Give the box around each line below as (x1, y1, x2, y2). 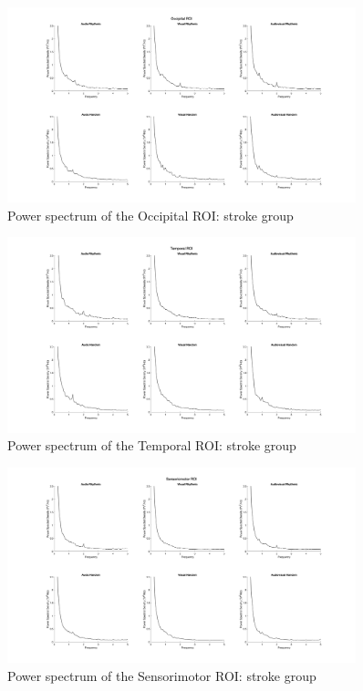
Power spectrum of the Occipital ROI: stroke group (7, 205, 294, 224)
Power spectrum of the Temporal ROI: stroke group (7, 436, 296, 455)
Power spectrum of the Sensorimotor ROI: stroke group (7, 665, 316, 685)
